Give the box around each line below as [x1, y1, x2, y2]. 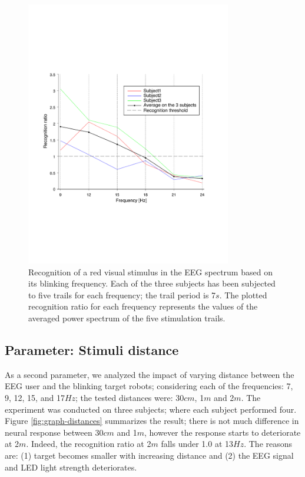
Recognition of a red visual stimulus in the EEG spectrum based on [28, 265, 273, 278]
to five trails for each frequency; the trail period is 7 [28, 288, 216, 301]
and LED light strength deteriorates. [5, 460, 137, 473]
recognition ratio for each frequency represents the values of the [28, 300, 258, 312]
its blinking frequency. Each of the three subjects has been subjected [28, 277, 276, 290]
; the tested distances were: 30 [75, 392, 184, 404]
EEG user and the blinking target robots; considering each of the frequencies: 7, [5, 380, 293, 392]
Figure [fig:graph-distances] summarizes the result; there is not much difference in [5, 415, 299, 427]
